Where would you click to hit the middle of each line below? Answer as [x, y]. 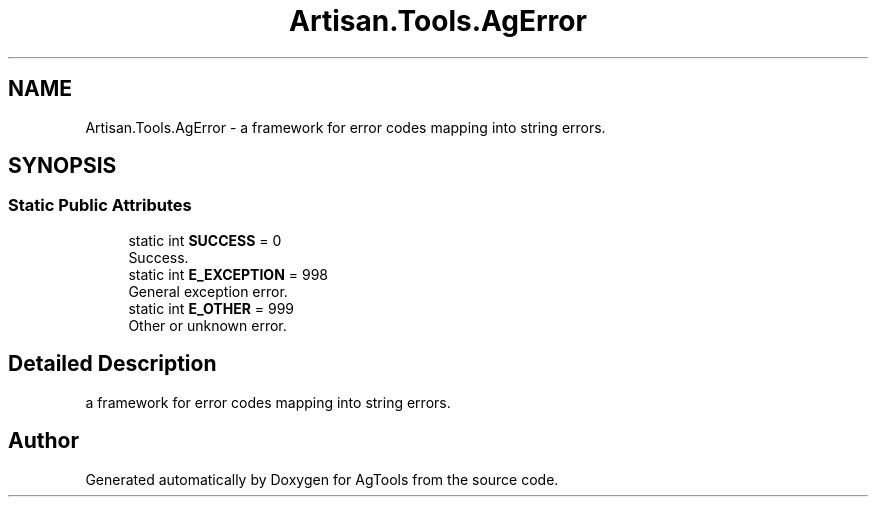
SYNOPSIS [62, 166]
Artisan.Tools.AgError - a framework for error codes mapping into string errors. [345, 127]
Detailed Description [112, 364]
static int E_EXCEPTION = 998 [228, 274]
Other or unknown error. [207, 325]
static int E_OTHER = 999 [211, 308]
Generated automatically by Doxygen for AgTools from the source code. [322, 479]
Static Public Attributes [100, 205]
